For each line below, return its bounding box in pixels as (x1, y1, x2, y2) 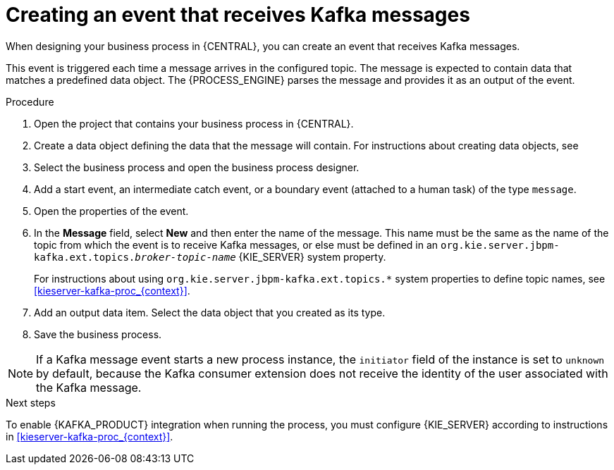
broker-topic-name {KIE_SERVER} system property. (135, 250, 386, 263)
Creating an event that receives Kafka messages (6, 3, 470, 27)
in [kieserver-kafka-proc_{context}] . (6, 430, 173, 443)
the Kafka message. (36, 380, 142, 395)
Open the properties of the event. (34, 204, 189, 217)
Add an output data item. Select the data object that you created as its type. (34, 306, 386, 319)
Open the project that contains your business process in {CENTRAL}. (34, 117, 354, 130)
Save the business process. (34, 328, 162, 340)
